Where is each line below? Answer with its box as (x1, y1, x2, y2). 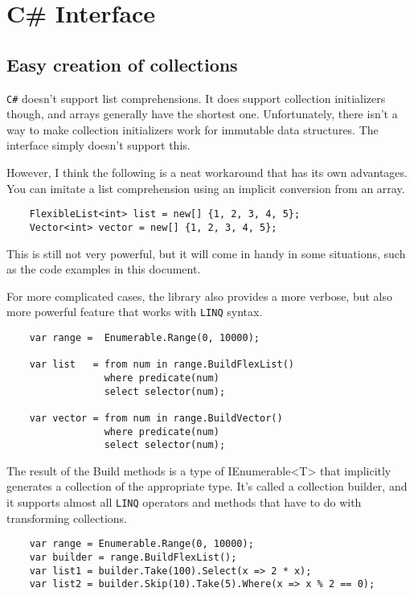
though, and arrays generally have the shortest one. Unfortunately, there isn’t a (6, 105, 398, 122)
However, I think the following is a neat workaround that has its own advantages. (6, 164, 408, 181)
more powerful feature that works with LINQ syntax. (6, 303, 263, 320)
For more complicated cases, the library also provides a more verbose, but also (6, 287, 393, 304)
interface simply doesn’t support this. (6, 137, 191, 154)
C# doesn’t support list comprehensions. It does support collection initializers (6, 89, 386, 106)
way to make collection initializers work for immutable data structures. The (6, 121, 379, 138)
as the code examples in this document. (6, 261, 201, 277)
